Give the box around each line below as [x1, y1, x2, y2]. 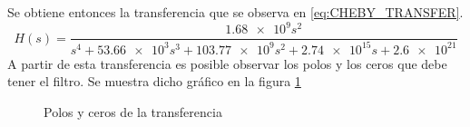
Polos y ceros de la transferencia [44, 102, 222, 121]
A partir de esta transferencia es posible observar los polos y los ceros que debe [7, 54, 447, 73]
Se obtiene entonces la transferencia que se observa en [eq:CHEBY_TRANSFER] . [7, 3, 464, 21]
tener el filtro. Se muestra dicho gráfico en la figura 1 [7, 72, 301, 91]
